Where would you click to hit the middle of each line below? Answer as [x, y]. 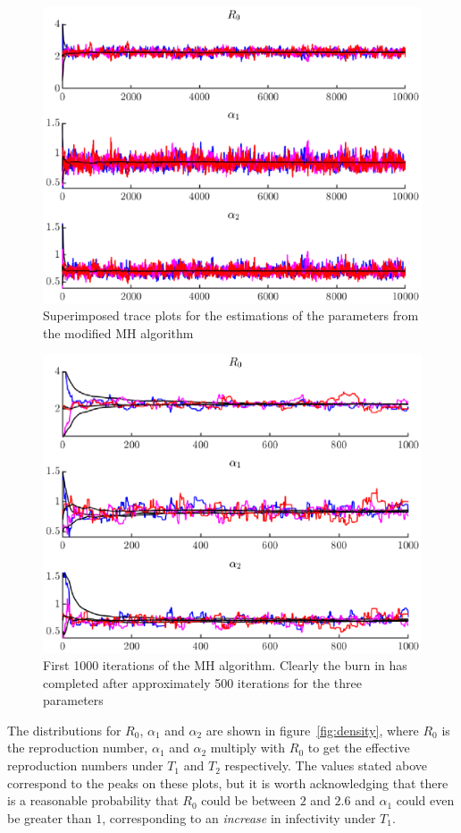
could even [425, 800]
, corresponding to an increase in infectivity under [239, 817]
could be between [249, 800]
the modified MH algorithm [118, 332]
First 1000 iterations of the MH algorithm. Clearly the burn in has [225, 665]
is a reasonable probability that [93, 800]
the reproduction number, [78, 748]
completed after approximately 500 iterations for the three [202, 682]
